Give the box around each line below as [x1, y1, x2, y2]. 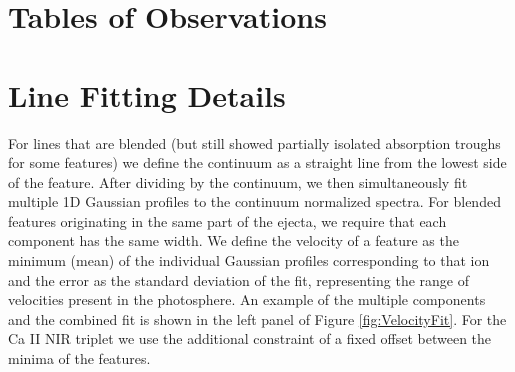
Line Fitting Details [8, 74, 286, 115]
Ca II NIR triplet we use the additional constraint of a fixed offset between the [8, 328, 492, 349]
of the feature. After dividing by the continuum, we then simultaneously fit [8, 171, 468, 192]
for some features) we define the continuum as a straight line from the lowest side [8, 152, 507, 173]
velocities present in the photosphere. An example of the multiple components [8, 289, 486, 310]
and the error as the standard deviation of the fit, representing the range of [8, 269, 469, 290]
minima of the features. [8, 348, 151, 369]
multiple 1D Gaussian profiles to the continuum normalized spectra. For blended [8, 191, 501, 212]
